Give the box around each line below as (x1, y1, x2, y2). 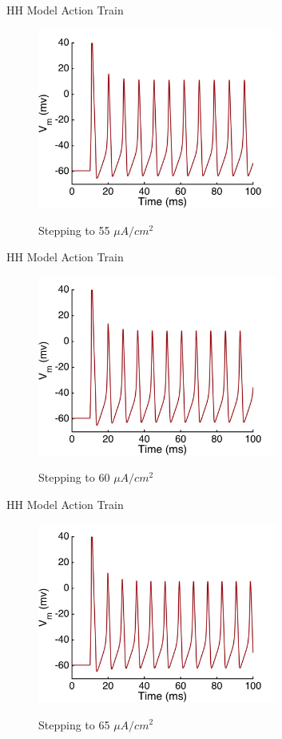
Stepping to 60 (38, 469, 110, 486)
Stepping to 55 (38, 221, 110, 238)
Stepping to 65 (38, 716, 110, 733)
